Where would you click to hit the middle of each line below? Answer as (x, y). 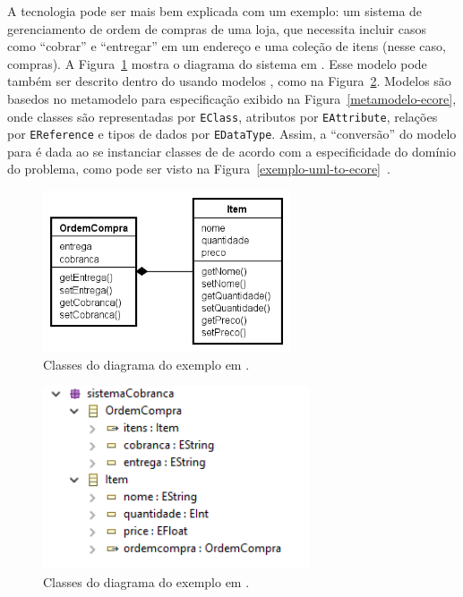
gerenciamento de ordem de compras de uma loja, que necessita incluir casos (217, 28)
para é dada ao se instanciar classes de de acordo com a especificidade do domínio (232, 151)
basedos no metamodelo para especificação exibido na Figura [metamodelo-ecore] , (232, 98)
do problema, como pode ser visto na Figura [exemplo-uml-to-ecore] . (199, 169)
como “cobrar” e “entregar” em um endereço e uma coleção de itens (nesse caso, (227, 46)
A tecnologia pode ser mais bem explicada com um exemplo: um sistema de (215, 11)
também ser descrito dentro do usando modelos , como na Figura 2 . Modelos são (229, 81)
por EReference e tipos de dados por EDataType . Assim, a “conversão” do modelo (232, 134)
